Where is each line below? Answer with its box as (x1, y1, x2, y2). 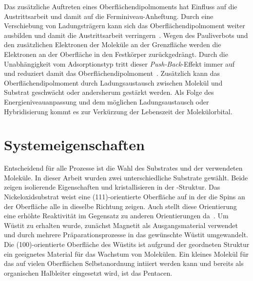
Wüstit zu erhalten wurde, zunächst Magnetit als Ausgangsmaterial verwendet (4, 220, 238, 230)
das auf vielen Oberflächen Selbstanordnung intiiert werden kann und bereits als (4, 258, 244, 268)
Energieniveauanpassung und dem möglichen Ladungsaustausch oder (4, 96, 209, 106)
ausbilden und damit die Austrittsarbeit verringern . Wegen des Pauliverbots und (4, 30, 248, 40)
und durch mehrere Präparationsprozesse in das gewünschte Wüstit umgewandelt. (4, 229, 249, 240)
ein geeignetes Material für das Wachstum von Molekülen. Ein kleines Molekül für (4, 248, 249, 259)
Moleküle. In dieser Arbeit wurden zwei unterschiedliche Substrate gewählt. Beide (4, 172, 248, 182)
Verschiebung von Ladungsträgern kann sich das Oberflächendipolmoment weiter (4, 20, 245, 31)
